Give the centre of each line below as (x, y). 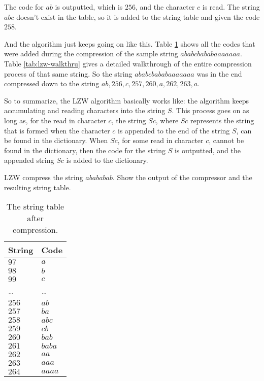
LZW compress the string (44, 177)
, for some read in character (160, 140)
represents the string (222, 120)
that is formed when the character (57, 130)
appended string (29, 160)
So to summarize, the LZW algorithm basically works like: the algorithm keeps (127, 100)
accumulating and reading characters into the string (85, 110)
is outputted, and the (207, 150)
